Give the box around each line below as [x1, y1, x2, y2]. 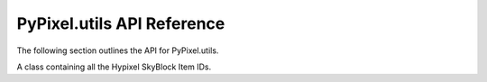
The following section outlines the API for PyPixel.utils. [16, 45, 219, 56]
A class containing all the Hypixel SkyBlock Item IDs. [16, 61, 212, 72]
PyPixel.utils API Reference [16, 14, 225, 33]
